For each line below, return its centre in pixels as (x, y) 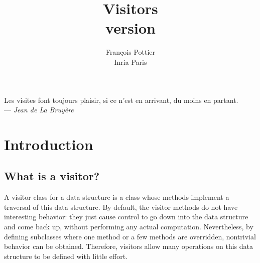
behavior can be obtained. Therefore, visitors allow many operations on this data (128, 246)
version (131, 28)
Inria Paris (131, 61)
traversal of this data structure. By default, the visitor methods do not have (121, 207)
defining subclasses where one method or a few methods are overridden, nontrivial (130, 236)
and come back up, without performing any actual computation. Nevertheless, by (129, 227)
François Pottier (131, 52)
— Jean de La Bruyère (39, 110)
